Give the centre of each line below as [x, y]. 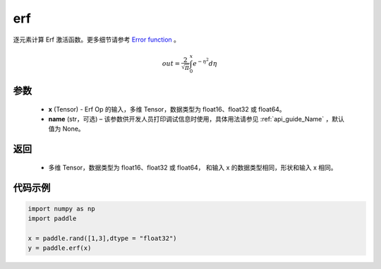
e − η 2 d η [205, 62]
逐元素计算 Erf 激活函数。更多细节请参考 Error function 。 [96, 40]
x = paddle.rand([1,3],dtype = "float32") [102, 239]
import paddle [52, 219]
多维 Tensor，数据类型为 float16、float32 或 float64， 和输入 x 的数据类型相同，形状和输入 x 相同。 [193, 167]
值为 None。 [66, 129]
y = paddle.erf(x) [60, 248]
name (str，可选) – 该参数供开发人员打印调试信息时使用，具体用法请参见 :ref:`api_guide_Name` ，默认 [196, 119]
